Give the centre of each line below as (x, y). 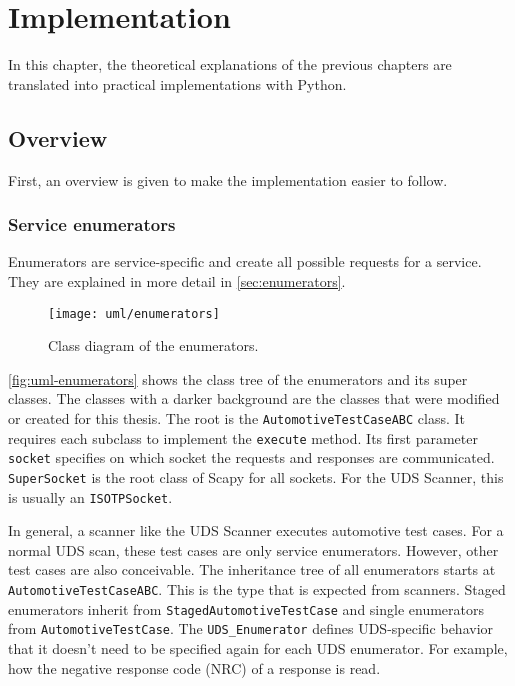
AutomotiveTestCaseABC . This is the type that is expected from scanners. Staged (257, 589)
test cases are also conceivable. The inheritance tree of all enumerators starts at (252, 569)
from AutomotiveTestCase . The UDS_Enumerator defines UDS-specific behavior (251, 628)
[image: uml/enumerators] (134, 313)
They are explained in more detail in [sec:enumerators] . (177, 280)
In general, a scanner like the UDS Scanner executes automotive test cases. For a (256, 530)
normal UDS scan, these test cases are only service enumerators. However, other (253, 549)
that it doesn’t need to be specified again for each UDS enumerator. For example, (258, 647)
